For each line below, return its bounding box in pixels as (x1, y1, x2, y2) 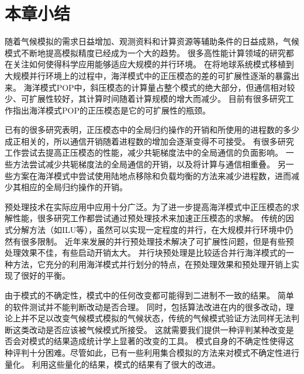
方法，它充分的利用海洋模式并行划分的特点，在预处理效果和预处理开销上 (12, 258, 291, 270)
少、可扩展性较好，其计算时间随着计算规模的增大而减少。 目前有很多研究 (5, 92, 286, 105)
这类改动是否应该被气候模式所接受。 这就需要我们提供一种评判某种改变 (12, 323, 286, 335)
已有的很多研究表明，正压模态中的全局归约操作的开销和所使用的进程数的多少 (5, 123, 299, 136)
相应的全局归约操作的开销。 (20, 181, 127, 193)
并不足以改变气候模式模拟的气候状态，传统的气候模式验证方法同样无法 (20, 312, 291, 324)
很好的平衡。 (20, 269, 70, 282)
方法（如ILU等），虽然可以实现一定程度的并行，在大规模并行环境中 (29, 224, 285, 236)
